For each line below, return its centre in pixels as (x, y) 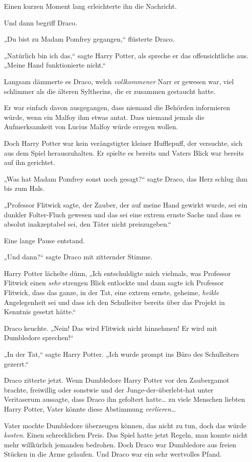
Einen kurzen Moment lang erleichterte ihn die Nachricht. (91, 6)
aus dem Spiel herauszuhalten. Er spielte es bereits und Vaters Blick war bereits (124, 152)
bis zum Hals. (24, 188)
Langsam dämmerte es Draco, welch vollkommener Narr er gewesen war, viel (119, 81)
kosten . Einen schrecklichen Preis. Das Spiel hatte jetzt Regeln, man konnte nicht (126, 435)
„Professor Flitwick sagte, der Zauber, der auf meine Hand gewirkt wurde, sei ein (126, 204)
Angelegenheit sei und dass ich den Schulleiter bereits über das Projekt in (115, 302)
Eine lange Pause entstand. (45, 240)
